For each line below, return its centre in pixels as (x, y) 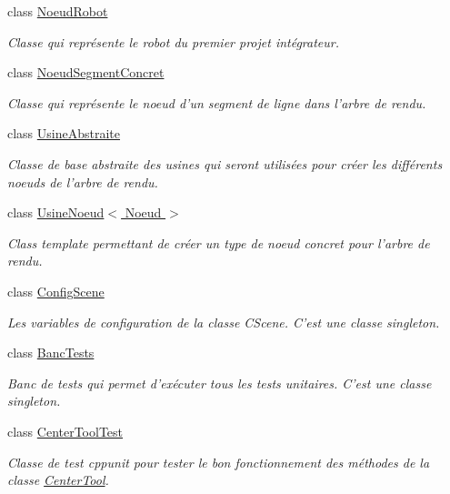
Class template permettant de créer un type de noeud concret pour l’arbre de (219, 242)
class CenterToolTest (65, 431)
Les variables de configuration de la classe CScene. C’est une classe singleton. (224, 322)
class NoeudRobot (58, 11)
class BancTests (51, 353)
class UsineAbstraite (64, 133)
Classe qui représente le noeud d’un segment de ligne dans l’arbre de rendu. (217, 102)
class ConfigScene (56, 291)
